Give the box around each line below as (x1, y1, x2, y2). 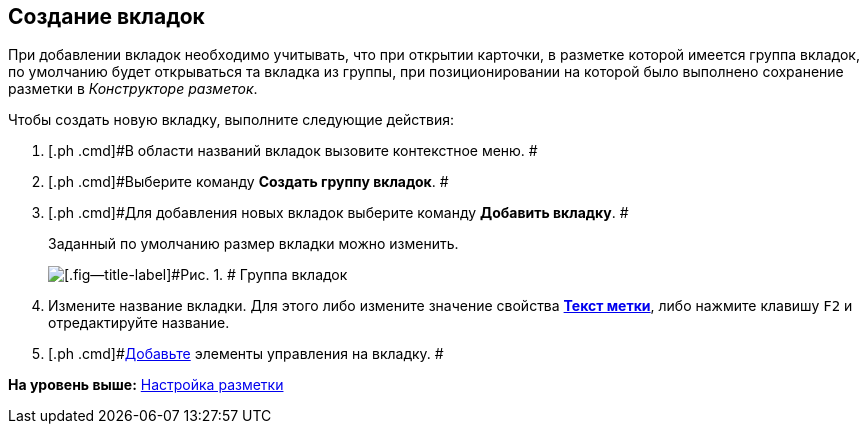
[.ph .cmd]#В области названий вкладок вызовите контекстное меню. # (48, 142, 538, 160)
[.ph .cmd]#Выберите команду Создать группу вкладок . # (48, 173, 449, 191)
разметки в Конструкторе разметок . (8, 80, 258, 98)
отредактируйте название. (48, 314, 230, 332)
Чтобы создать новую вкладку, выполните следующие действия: (8, 111, 455, 129)
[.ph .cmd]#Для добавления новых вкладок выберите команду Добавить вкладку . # (48, 204, 629, 222)
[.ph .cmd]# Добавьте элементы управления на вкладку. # (48, 345, 444, 363)
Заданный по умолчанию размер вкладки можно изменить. (48, 235, 459, 253)
